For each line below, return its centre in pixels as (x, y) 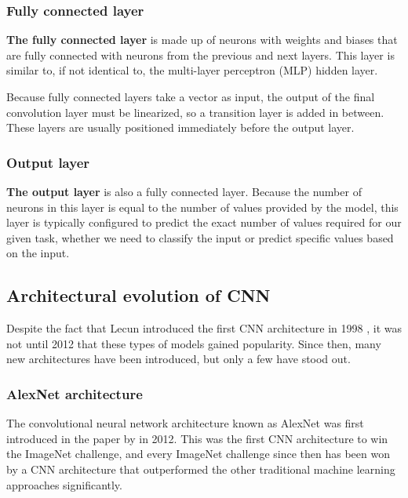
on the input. (38, 253)
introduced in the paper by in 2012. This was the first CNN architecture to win (197, 438)
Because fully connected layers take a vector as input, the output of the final (191, 96)
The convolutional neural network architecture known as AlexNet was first (185, 423)
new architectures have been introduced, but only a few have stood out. (178, 359)
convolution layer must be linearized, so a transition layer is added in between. (195, 112)
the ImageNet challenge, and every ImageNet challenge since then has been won (198, 454)
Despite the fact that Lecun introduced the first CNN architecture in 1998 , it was (204, 328)
